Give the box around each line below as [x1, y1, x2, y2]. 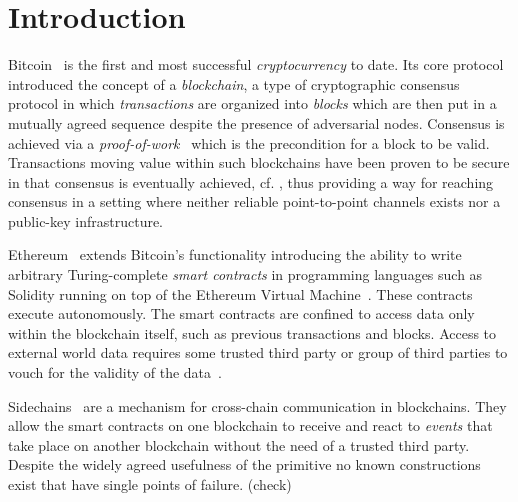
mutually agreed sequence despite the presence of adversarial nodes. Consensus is [8, 112, 505, 133]
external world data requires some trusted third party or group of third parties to [8, 342, 508, 363]
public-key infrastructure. [8, 210, 164, 231]
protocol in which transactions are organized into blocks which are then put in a [8, 93, 497, 114]
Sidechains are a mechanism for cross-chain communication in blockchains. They [8, 395, 507, 416]
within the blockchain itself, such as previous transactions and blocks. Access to [8, 322, 497, 343]
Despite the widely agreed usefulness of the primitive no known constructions [8, 454, 481, 475]
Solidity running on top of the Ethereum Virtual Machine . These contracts [8, 283, 473, 304]
